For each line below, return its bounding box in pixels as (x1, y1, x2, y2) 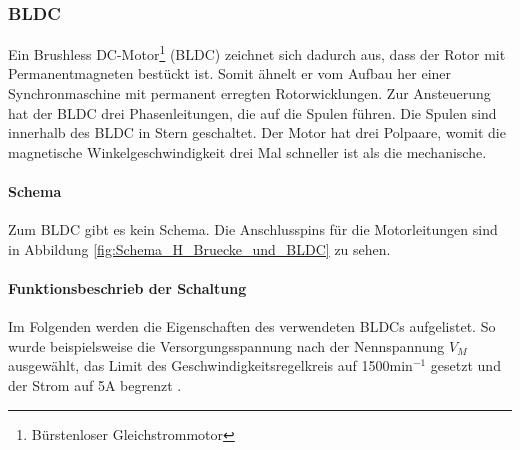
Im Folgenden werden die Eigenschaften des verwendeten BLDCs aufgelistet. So (8, 316, 496, 337)
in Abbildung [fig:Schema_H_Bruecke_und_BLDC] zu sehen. (8, 238, 391, 259)
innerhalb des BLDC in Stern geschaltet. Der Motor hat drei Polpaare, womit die (8, 122, 506, 143)
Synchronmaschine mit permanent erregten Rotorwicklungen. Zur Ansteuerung (8, 83, 491, 104)
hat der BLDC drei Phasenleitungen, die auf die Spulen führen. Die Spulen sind (8, 102, 497, 123)
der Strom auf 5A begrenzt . (8, 375, 182, 395)
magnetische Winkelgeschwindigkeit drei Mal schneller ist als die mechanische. (8, 141, 487, 162)
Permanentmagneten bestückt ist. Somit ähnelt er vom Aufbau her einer (8, 63, 452, 84)
